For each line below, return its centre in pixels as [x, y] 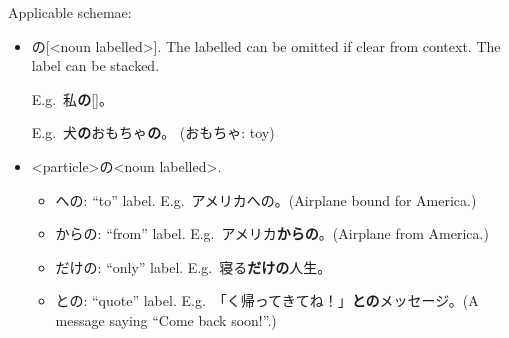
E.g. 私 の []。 [72, 98]
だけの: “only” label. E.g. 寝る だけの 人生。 [193, 266]
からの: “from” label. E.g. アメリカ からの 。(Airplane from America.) [272, 233]
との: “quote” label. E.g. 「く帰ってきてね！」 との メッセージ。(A [267, 300]
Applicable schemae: [70, 12]
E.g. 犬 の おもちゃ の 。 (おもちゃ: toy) [153, 132]
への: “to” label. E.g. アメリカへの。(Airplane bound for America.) [266, 199]
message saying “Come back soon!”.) [166, 319]
